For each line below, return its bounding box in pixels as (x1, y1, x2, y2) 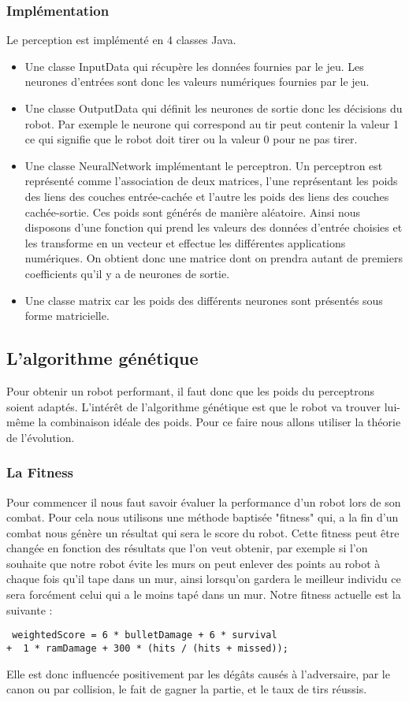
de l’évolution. (6, 429, 75, 445)
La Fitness (6, 462, 74, 482)
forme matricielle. (24, 307, 110, 324)
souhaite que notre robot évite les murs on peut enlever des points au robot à (6, 555, 381, 571)
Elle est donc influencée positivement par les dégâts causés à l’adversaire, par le (6, 665, 390, 682)
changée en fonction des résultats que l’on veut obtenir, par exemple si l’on (6, 540, 368, 556)
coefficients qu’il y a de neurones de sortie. (24, 265, 230, 281)
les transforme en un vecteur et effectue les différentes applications (24, 234, 346, 251)
